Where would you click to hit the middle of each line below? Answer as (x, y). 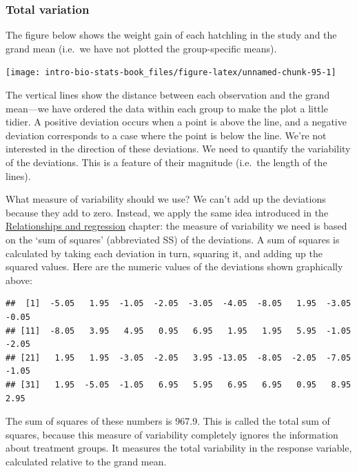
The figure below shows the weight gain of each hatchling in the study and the (171, 35)
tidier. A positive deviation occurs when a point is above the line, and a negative (176, 122)
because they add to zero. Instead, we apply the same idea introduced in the (167, 212)
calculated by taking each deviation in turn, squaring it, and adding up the (164, 253)
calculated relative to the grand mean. (86, 461)
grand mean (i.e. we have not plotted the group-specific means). (141, 48)
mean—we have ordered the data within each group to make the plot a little (167, 108)
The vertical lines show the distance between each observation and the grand (168, 95)
